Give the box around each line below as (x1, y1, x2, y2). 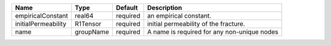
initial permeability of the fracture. (147, 20, 245, 28)
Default (115, 4, 138, 12)
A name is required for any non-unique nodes (147, 28, 279, 36)
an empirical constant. (147, 12, 211, 20)
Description (147, 4, 182, 12)
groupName (74, 28, 110, 36)
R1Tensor (74, 20, 102, 28)
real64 (74, 12, 94, 20)
